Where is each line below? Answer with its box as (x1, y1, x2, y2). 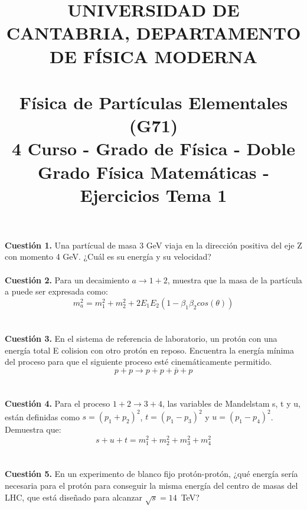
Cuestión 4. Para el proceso (5, 397, 110, 410)
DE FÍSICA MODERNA (50, 44, 257, 68)
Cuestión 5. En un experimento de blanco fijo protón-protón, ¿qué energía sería (5, 467, 298, 480)
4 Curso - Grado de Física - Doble (12, 136, 295, 161)
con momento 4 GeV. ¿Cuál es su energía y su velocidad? (5, 250, 211, 263)
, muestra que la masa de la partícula (167, 273, 302, 286)
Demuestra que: (5, 423, 61, 436)
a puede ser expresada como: (5, 285, 108, 297)
